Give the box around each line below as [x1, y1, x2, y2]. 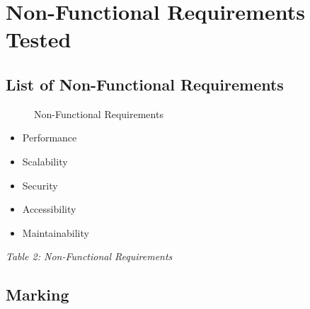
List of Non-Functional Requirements [6, 73, 284, 95]
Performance [22, 130, 77, 145]
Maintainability [22, 225, 89, 240]
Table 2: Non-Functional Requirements [6, 249, 173, 264]
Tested [6, 25, 71, 54]
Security [22, 177, 58, 192]
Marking [6, 284, 69, 305]
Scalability [22, 153, 68, 168]
